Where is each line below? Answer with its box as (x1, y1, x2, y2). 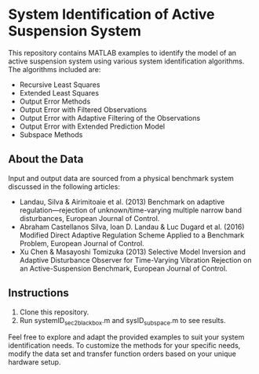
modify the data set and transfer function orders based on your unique (8, 349, 237, 358)
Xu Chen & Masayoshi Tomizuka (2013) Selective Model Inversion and (19, 247, 246, 256)
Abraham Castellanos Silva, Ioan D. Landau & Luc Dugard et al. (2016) (19, 222, 245, 231)
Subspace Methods (19, 129, 83, 139)
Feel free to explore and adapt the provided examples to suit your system (8, 332, 245, 342)
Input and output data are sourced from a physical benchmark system (8, 173, 234, 183)
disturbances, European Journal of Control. (19, 213, 160, 223)
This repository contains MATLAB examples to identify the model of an (8, 48, 237, 57)
